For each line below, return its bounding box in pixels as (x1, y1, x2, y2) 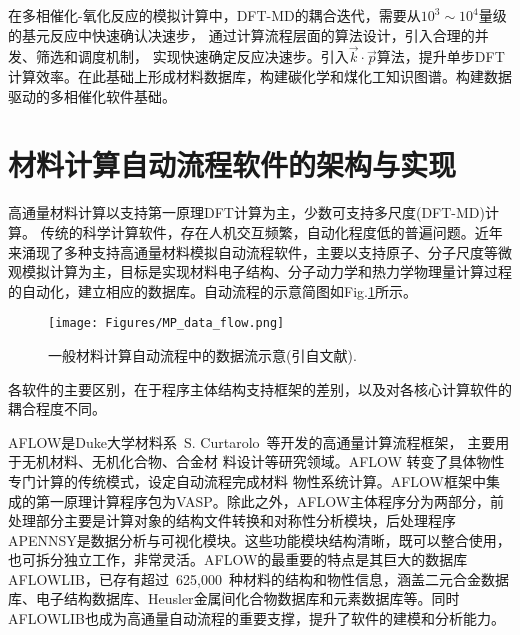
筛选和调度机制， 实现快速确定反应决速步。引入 (35, 46, 349, 67)
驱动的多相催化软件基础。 (8, 85, 176, 106)
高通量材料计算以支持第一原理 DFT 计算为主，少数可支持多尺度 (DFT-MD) (8, 202, 485, 223)
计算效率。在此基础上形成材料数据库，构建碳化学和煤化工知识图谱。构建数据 (8, 66, 512, 86)
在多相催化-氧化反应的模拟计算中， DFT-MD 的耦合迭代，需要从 (8, 5, 421, 25)
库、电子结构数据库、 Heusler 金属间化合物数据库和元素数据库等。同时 (8, 588, 460, 609)
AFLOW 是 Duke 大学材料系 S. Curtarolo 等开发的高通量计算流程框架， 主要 (8, 431, 496, 452)
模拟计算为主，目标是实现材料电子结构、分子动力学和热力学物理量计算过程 (21, 261, 512, 282)
